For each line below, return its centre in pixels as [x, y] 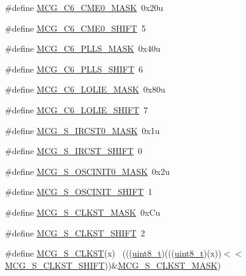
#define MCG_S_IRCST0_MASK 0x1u [82, 130]
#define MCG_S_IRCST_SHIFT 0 [74, 151]
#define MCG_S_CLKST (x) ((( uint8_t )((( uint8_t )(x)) [113, 253]
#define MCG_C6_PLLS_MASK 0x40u [83, 48]
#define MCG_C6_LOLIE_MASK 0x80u [85, 89]
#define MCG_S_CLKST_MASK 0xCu [83, 212]
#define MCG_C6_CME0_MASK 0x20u [84, 7]
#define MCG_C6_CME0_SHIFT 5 [75, 28]
